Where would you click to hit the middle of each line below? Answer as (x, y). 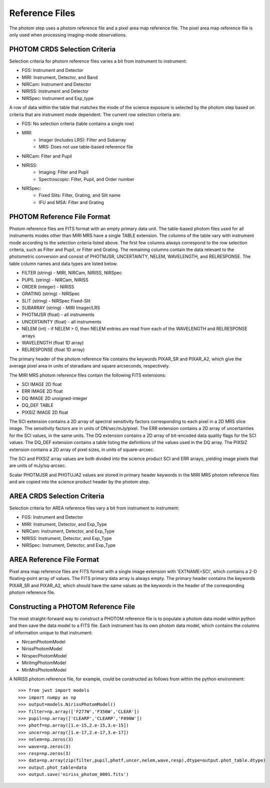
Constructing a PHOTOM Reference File (72, 607)
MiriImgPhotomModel (44, 663)
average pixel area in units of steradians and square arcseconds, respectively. (89, 366)
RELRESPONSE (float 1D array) (53, 349)
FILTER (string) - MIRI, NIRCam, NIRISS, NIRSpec (72, 273)
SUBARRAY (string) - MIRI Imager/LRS (61, 308)
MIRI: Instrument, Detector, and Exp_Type (64, 524)
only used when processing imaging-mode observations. (68, 34)
